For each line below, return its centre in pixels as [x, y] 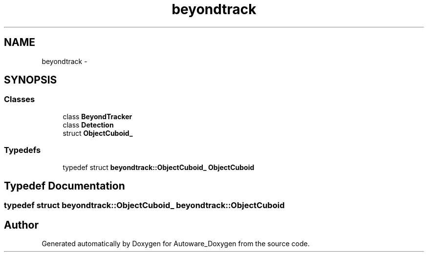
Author [21, 225]
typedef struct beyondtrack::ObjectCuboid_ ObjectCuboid [159, 167]
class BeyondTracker [97, 116]
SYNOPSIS [31, 80]
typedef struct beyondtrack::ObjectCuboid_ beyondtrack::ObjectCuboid [144, 205]
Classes [20, 99]
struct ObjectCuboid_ [98, 133]
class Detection [88, 125]
